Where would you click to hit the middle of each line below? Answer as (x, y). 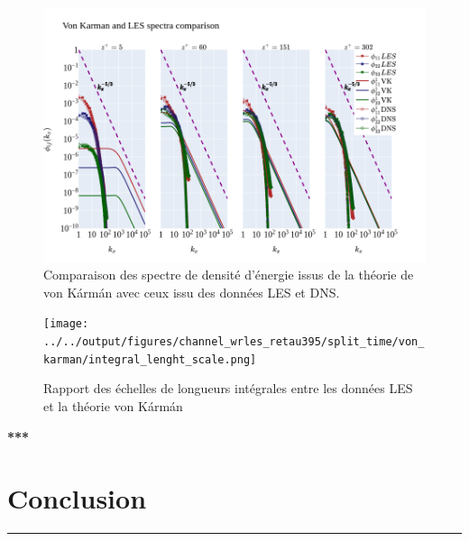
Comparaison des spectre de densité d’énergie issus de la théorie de (229, 275)
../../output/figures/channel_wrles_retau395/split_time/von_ (234, 342)
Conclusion (77, 498)
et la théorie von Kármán (113, 406)
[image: (66, 324)
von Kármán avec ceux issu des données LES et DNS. (192, 292)
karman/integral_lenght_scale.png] (150, 359)
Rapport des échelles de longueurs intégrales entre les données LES (228, 388)
